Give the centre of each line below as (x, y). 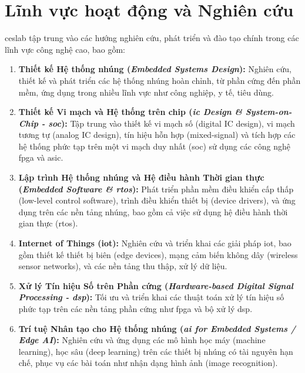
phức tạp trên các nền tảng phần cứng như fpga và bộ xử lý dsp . (135, 308)
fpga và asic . (41, 157)
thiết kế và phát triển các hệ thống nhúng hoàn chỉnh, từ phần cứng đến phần (160, 80)
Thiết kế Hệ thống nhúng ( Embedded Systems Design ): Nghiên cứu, (155, 69)
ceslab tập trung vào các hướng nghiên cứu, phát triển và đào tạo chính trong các (152, 38)
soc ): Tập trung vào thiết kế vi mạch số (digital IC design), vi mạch (172, 123)
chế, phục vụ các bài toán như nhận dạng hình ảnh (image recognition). (148, 363)
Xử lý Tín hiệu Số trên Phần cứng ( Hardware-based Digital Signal (156, 285)
